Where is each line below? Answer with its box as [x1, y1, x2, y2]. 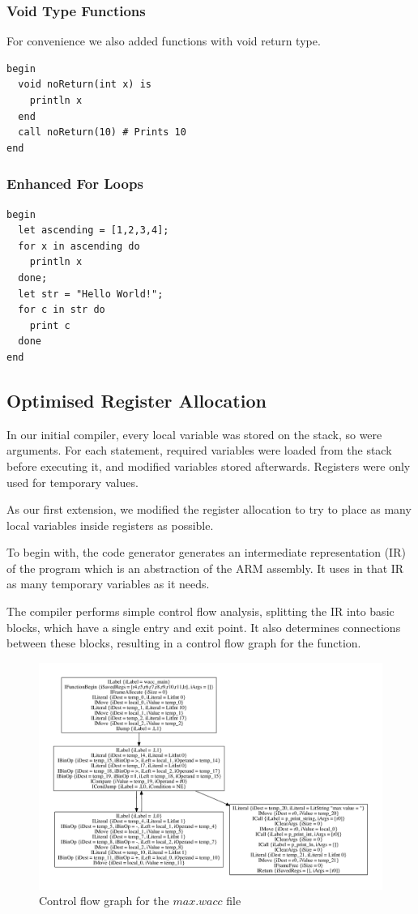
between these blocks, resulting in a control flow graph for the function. [6, 634, 361, 651]
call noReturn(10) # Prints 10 [18, 126, 186, 139]
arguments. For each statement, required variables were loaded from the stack [6, 442, 392, 459]
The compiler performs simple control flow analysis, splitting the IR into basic [6, 603, 395, 620]
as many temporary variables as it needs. [6, 575, 210, 592]
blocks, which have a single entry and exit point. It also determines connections [6, 618, 401, 635]
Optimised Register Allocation [6, 387, 267, 412]
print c [29, 319, 70, 331]
